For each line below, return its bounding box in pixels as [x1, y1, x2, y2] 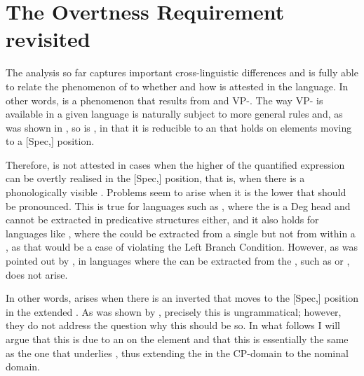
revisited [6, 25, 90, 53]
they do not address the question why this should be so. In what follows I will [6, 318, 340, 333]
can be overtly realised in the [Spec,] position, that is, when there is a [6, 171, 305, 186]
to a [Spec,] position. [6, 134, 95, 148]
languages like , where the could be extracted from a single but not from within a [6, 225, 356, 240]
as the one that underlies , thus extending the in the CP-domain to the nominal [6, 345, 349, 360]
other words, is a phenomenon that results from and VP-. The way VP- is [6, 92, 323, 107]
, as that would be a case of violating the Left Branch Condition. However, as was [6, 239, 358, 254]
